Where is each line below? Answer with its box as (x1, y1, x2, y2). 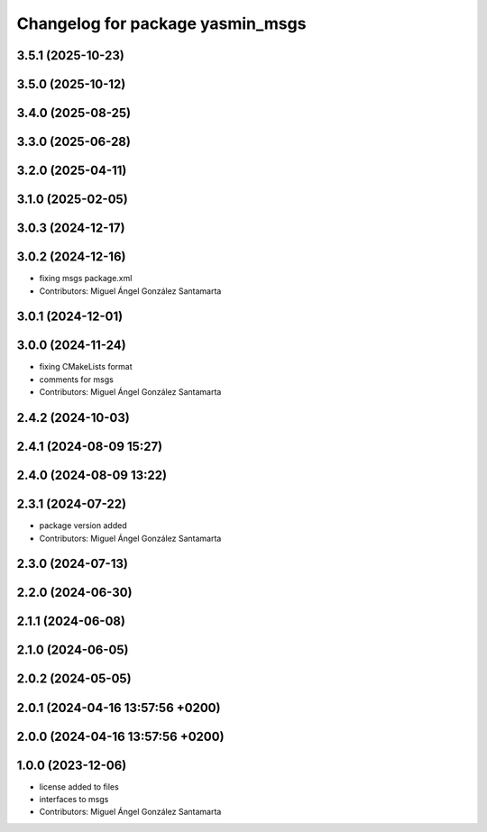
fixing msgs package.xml (39, 273, 133, 284)
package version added (39, 520, 127, 531)
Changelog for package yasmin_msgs (16, 14, 307, 33)
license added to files (39, 781, 119, 792)
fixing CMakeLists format (39, 361, 133, 372)
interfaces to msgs (39, 794, 109, 805)
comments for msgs (39, 374, 115, 385)
